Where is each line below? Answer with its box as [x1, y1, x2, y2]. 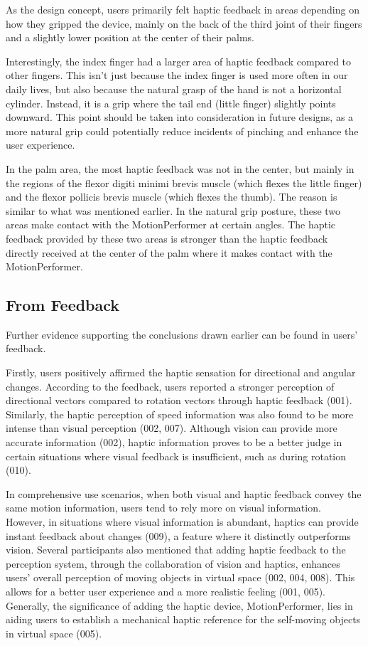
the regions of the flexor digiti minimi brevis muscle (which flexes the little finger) [6, 175, 362, 190]
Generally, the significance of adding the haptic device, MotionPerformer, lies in [6, 598, 353, 613]
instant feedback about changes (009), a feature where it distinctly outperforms [6, 528, 351, 543]
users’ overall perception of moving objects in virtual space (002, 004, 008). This [6, 570, 355, 585]
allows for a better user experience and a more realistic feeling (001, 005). [6, 583, 325, 598]
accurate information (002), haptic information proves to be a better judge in [6, 435, 342, 450]
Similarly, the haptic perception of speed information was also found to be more [6, 406, 354, 421]
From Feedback [6, 294, 120, 316]
